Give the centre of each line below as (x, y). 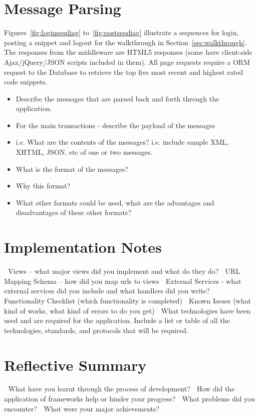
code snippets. (26, 82)
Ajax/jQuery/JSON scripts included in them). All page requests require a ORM (127, 62)
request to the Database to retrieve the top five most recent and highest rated (124, 72)
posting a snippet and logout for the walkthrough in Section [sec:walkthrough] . (125, 42)
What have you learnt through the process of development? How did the (121, 389)
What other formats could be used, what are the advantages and (115, 202)
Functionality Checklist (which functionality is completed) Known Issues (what (127, 300)
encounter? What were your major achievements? (82, 408)
